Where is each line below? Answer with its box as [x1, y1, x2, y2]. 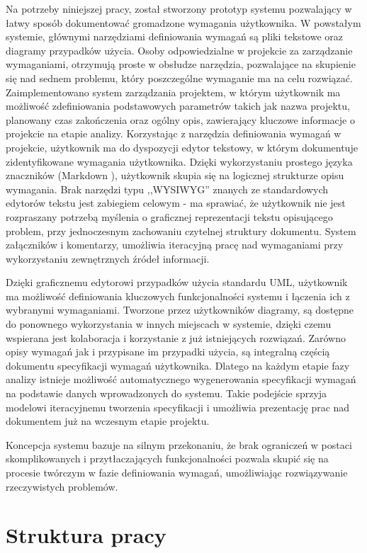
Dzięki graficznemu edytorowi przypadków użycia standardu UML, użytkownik [6, 275, 348, 290]
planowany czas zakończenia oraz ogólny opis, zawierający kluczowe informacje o [6, 112, 355, 127]
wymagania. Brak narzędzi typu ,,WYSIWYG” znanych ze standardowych [6, 181, 329, 196]
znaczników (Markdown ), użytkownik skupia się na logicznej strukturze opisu [6, 168, 344, 183]
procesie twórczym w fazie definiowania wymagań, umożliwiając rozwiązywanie [6, 465, 348, 479]
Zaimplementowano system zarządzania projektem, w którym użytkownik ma [6, 84, 341, 99]
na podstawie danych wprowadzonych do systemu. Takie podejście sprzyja [6, 386, 327, 401]
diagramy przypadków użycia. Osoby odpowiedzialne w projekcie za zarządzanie [6, 42, 353, 57]
